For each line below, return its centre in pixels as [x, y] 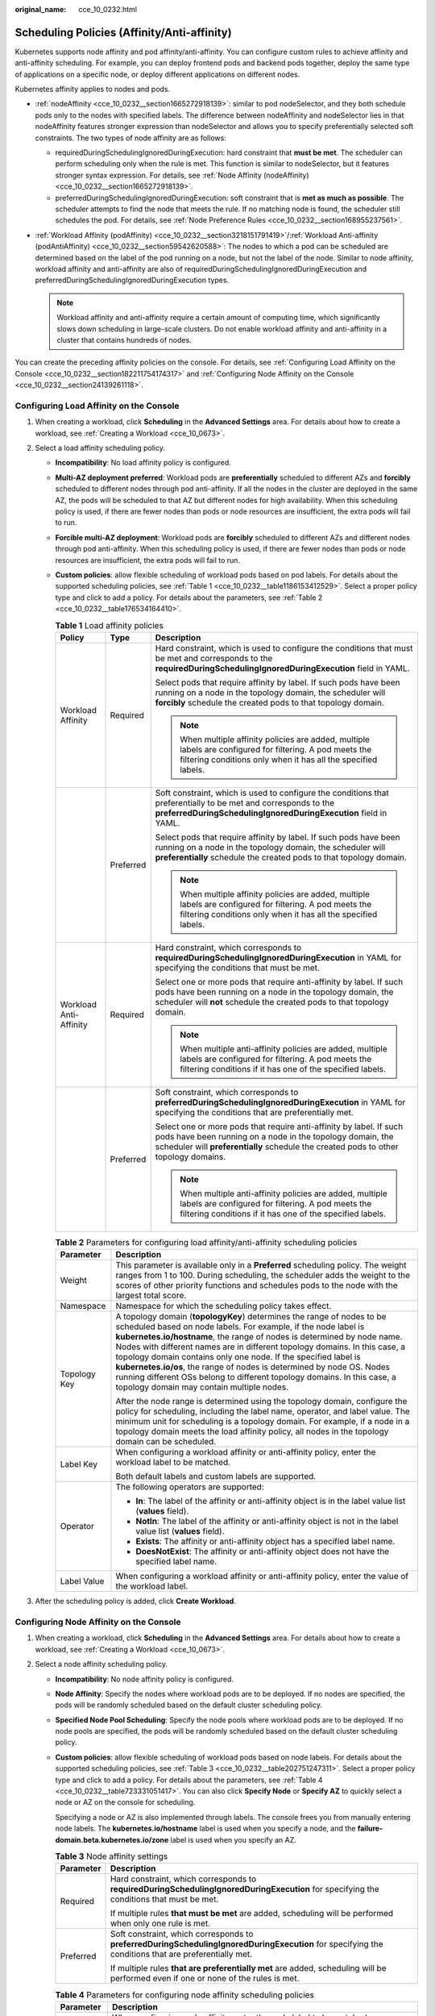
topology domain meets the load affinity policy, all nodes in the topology [252, 1431]
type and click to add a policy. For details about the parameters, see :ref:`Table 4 [189, 1780]
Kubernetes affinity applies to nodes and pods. [93, 90]
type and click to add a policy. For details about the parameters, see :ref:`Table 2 [189, 598]
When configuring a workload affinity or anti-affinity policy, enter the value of [262, 1577]
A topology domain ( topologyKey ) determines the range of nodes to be [251, 1317]
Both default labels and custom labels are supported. [216, 1477]
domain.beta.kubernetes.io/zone [112, 1839]
